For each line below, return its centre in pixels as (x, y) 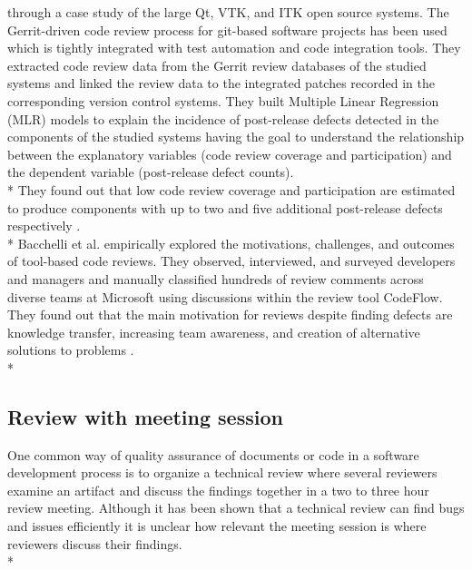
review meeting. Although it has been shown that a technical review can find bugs (236, 508)
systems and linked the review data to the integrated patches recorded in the (221, 83)
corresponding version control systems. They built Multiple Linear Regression (223, 100)
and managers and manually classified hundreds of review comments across (216, 278)
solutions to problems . (71, 350)
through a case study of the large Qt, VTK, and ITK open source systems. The (228, 12)
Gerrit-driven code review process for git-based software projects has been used (227, 29)
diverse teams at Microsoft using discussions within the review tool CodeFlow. (225, 296)
